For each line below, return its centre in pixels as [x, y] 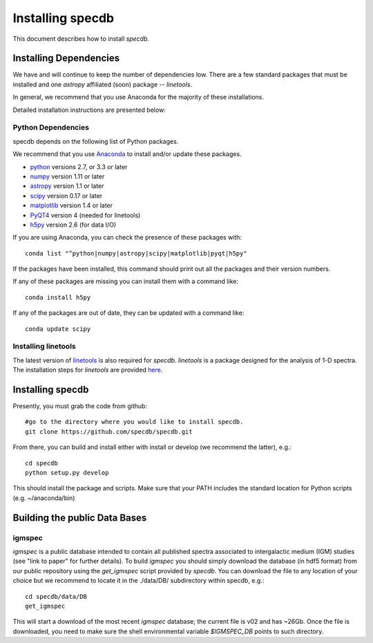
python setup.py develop [67, 473]
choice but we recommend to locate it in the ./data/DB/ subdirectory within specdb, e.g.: [138, 581]
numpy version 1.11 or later [67, 176]
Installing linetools [44, 347]
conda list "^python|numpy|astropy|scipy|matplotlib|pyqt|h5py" [136, 253]
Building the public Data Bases [80, 518]
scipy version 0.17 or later [66, 195]
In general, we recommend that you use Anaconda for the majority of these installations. [138, 97]
